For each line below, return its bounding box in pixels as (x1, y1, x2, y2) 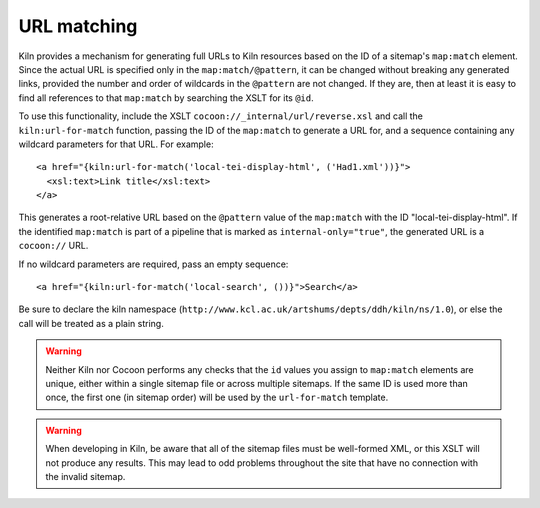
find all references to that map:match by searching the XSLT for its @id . (18, 91, 314, 104)
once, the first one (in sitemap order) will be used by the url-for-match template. (45, 391, 389, 404)
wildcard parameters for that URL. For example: (18, 138, 214, 150)
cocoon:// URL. (18, 240, 89, 252)
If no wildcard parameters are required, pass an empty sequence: (18, 258, 289, 270)
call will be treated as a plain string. (18, 317, 164, 329)
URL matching (18, 15, 138, 37)
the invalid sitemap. (45, 470, 126, 482)
